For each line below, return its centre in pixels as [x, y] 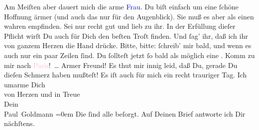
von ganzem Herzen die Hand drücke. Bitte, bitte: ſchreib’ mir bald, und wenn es [128, 45]
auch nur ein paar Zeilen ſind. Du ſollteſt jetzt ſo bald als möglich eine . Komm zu [129, 55]
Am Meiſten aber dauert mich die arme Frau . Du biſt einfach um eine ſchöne [121, 6]
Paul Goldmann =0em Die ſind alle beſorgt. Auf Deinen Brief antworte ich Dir [125, 113]
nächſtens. [19, 123]
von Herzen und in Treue [42, 94]
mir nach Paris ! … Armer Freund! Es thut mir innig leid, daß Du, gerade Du [121, 65]
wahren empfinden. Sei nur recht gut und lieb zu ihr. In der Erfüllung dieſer [120, 26]
